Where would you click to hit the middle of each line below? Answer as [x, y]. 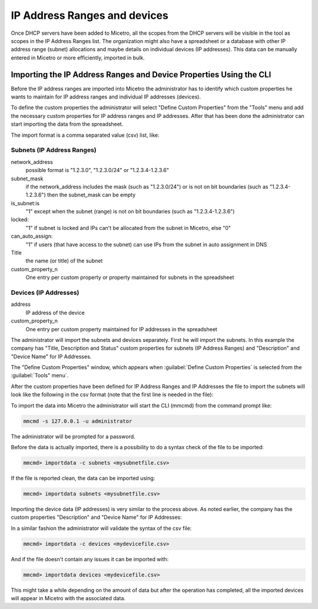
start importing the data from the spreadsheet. [67, 124]
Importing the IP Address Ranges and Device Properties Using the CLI [141, 75]
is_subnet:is [25, 203]
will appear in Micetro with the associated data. [68, 598]
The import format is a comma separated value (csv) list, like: [85, 135]
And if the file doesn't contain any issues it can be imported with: [90, 559]
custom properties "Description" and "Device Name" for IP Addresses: [97, 517]
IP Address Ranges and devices [90, 15]
